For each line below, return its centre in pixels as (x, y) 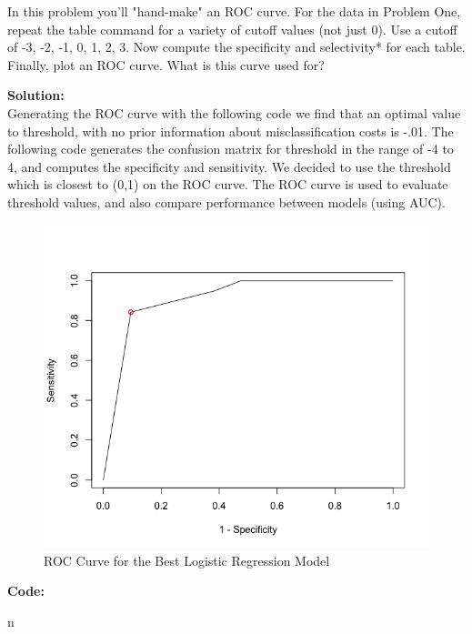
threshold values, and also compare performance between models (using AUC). (226, 201)
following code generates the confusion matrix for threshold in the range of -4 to (231, 149)
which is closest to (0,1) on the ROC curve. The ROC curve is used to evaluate (228, 184)
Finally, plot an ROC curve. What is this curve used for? (166, 64)
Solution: (36, 95)
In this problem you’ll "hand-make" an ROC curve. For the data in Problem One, (234, 11)
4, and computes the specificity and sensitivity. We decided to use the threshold (229, 166)
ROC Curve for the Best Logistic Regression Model (187, 560)
